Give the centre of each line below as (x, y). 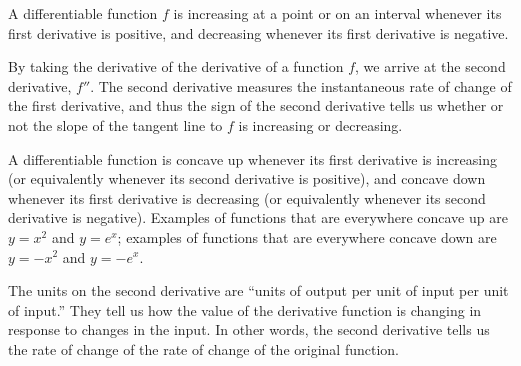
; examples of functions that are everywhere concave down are (307, 236)
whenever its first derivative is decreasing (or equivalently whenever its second (247, 197)
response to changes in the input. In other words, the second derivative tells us (249, 329)
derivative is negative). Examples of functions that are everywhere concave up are (258, 217)
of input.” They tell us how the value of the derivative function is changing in (245, 309)
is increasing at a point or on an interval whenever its (337, 13)
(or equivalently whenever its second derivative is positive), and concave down (247, 178)
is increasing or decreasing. (320, 124)
